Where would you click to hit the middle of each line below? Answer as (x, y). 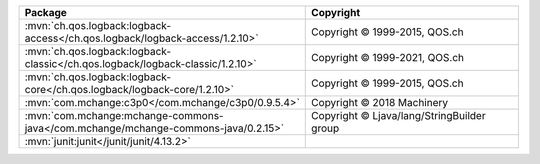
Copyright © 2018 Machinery (380, 102)
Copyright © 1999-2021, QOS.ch (388, 57)
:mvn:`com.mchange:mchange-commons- (124, 115)
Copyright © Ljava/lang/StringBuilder (398, 115)
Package (45, 12)
